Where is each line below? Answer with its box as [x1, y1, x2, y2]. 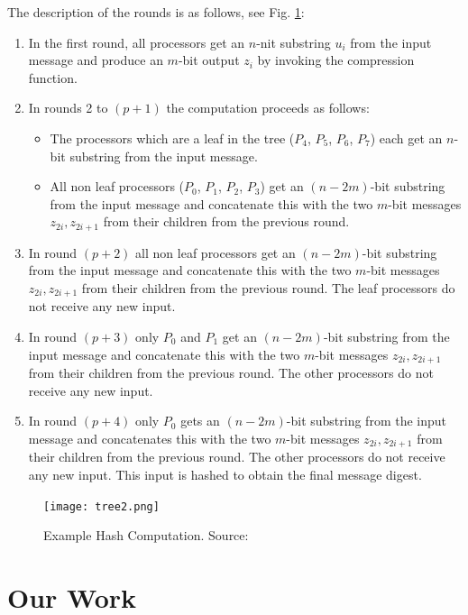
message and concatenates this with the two [28, 428, 271, 447]
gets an [180, 411, 220, 430]
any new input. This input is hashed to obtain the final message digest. [28, 464, 422, 483]
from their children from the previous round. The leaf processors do [81, 278, 455, 297]
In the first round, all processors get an [28, 32, 245, 51]
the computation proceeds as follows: [166, 98, 370, 117]
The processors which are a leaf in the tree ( [50, 128, 295, 147]
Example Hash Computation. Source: [43, 526, 249, 545]
